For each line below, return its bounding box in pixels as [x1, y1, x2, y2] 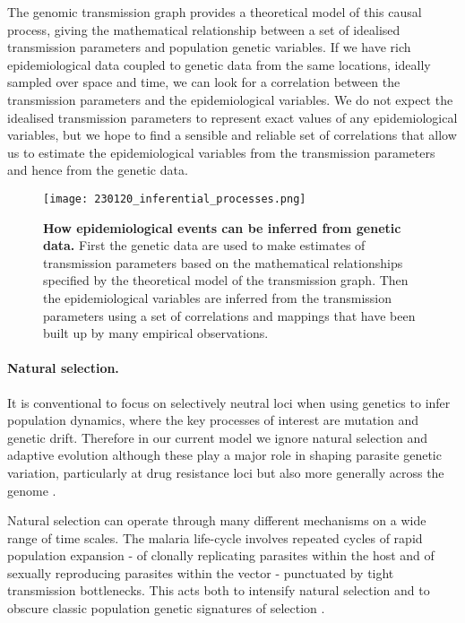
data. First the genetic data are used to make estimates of [43, 236, 366, 255]
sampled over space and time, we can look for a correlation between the [7, 73, 400, 91]
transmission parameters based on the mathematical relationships [43, 253, 403, 272]
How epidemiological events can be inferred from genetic [43, 218, 401, 237]
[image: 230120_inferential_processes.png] [43, 192, 306, 205]
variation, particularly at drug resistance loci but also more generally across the [7, 463, 444, 481]
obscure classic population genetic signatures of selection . [7, 599, 325, 618]
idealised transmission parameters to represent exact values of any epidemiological [7, 108, 458, 126]
